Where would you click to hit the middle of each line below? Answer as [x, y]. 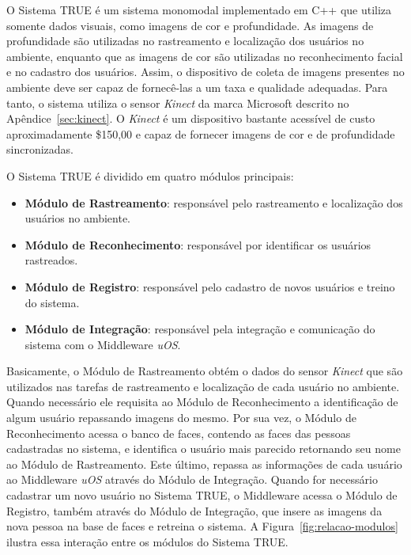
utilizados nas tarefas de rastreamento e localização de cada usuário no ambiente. [203, 386]
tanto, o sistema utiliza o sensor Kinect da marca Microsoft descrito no [178, 103]
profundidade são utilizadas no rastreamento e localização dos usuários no [185, 41]
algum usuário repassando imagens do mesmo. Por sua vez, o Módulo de [181, 418]
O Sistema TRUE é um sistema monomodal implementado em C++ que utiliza [199, 10]
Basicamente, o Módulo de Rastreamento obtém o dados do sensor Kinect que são [205, 371]
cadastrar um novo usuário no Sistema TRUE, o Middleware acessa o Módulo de [202, 495]
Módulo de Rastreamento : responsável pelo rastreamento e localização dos [214, 202]
